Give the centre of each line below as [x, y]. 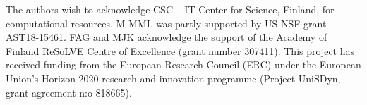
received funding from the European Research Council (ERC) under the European [183, 64]
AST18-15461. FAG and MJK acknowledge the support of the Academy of [167, 37]
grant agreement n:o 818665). [69, 92]
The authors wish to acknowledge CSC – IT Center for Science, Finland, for [170, 9]
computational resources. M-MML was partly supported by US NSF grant [166, 23]
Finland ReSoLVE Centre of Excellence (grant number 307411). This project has [180, 50]
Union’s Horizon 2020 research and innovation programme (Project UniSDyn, [173, 78]
